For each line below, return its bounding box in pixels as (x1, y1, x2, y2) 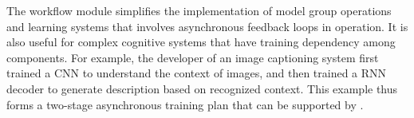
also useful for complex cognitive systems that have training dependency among (6, 33, 396, 50)
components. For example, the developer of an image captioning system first (6, 49, 379, 65)
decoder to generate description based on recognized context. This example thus (6, 80, 398, 96)
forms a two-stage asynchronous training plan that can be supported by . (6, 96, 364, 112)
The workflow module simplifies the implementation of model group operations (6, 2, 392, 18)
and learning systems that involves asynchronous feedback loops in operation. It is (6, 18, 408, 34)
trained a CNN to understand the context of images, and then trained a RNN (6, 65, 387, 81)
